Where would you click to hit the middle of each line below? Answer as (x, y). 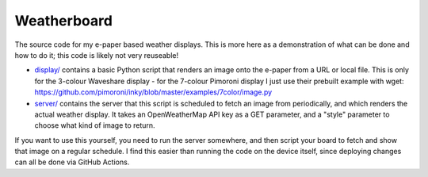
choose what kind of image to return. (95, 125)
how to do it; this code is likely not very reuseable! (96, 55)
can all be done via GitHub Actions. (72, 162)
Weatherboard (63, 21)
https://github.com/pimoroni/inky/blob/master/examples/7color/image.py (153, 92)
